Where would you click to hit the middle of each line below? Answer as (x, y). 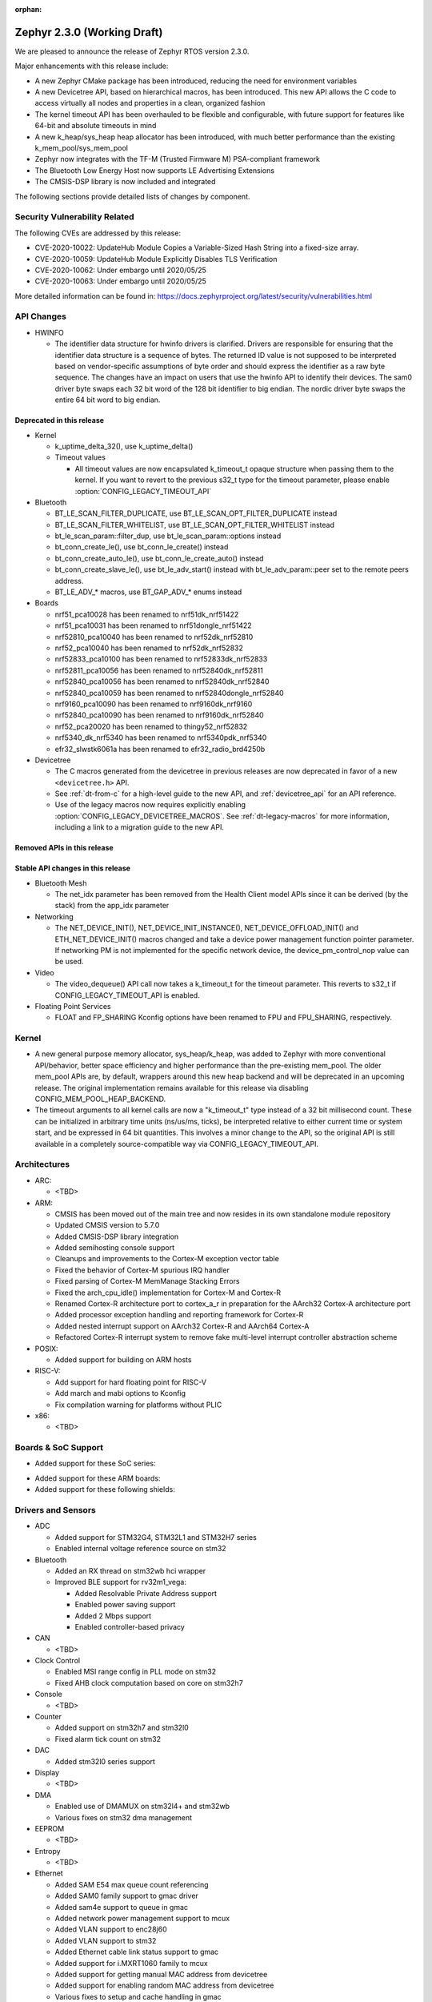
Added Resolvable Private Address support (146, 1593)
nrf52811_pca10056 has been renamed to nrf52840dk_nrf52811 (159, 670)
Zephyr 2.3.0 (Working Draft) (89, 32)
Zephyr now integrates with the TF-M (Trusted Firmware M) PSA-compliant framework (177, 159)
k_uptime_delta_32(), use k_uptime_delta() (124, 446)
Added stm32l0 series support (105, 1761)
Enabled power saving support (125, 1605)
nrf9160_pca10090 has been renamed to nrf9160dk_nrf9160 (154, 704)
